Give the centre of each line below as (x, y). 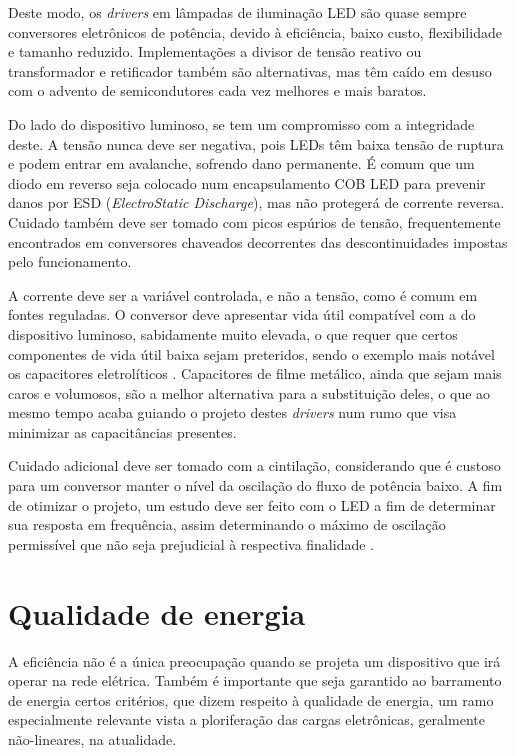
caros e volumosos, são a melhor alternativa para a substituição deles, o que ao (249, 392)
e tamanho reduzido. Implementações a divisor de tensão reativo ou (215, 51)
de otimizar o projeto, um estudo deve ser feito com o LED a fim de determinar (252, 504)
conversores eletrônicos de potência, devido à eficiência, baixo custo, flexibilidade (255, 31)
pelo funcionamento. (70, 261)
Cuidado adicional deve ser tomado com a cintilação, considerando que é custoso (254, 465)
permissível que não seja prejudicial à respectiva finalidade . (191, 543)
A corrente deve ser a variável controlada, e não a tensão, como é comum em (243, 294)
